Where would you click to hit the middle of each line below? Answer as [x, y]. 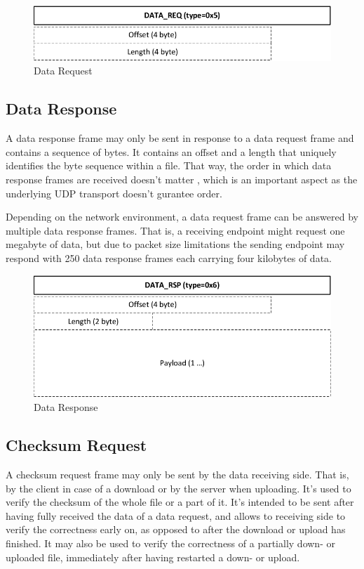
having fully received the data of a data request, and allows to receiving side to [176, 515]
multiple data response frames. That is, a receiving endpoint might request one [175, 230]
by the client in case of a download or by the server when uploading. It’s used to [178, 488]
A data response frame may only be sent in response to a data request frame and [180, 138]
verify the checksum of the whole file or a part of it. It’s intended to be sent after [180, 502]
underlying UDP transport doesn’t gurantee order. [114, 193]
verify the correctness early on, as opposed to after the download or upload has [176, 529]
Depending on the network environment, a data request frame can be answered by [182, 217]
